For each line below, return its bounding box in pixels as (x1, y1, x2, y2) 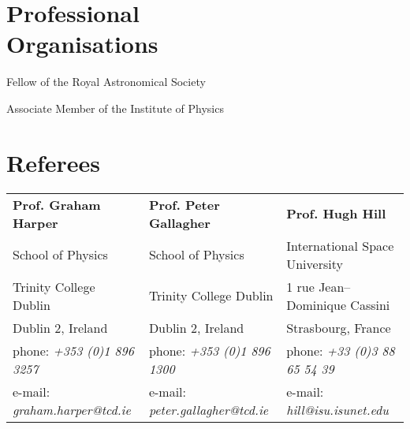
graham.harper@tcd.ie (13, 400, 131, 419)
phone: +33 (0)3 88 (286, 341, 395, 360)
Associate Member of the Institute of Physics (6, 99, 224, 116)
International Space (286, 236, 394, 255)
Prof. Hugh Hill (286, 204, 386, 223)
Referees (6, 146, 101, 178)
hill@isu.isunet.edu (286, 400, 389, 419)
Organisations (6, 28, 158, 60)
